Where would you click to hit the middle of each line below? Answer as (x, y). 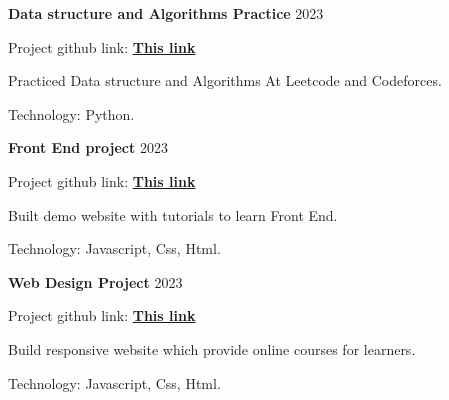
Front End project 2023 (88, 147)
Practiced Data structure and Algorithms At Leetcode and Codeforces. (225, 80)
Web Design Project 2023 (95, 281)
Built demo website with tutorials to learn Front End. (173, 214)
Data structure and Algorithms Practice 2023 (166, 13)
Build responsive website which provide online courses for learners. (212, 348)
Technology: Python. (71, 113)
